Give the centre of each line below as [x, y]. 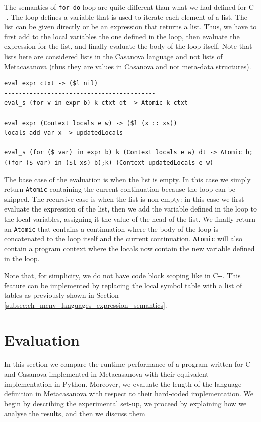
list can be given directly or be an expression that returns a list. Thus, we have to [130, 27]
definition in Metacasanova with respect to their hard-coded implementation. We [129, 393]
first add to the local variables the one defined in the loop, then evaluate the [122, 36]
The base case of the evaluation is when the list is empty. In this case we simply [127, 179]
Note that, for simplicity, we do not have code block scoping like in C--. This [122, 275]
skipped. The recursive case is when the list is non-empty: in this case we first [124, 199]
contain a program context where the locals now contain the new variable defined [129, 248]
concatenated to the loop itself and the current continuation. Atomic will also [123, 239]
